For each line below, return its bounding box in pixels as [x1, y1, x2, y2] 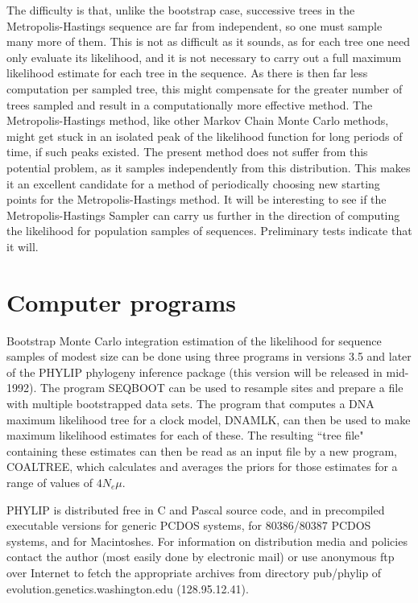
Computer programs [6, 285, 237, 318]
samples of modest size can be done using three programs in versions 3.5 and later [6, 348, 412, 365]
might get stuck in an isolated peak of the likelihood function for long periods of [6, 127, 403, 144]
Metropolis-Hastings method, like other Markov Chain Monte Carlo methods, [6, 112, 389, 129]
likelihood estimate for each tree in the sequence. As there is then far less [6, 64, 368, 81]
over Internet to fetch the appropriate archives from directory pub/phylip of [6, 564, 382, 580]
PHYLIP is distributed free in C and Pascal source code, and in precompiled [6, 501, 385, 518]
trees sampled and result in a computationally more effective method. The [6, 96, 373, 113]
